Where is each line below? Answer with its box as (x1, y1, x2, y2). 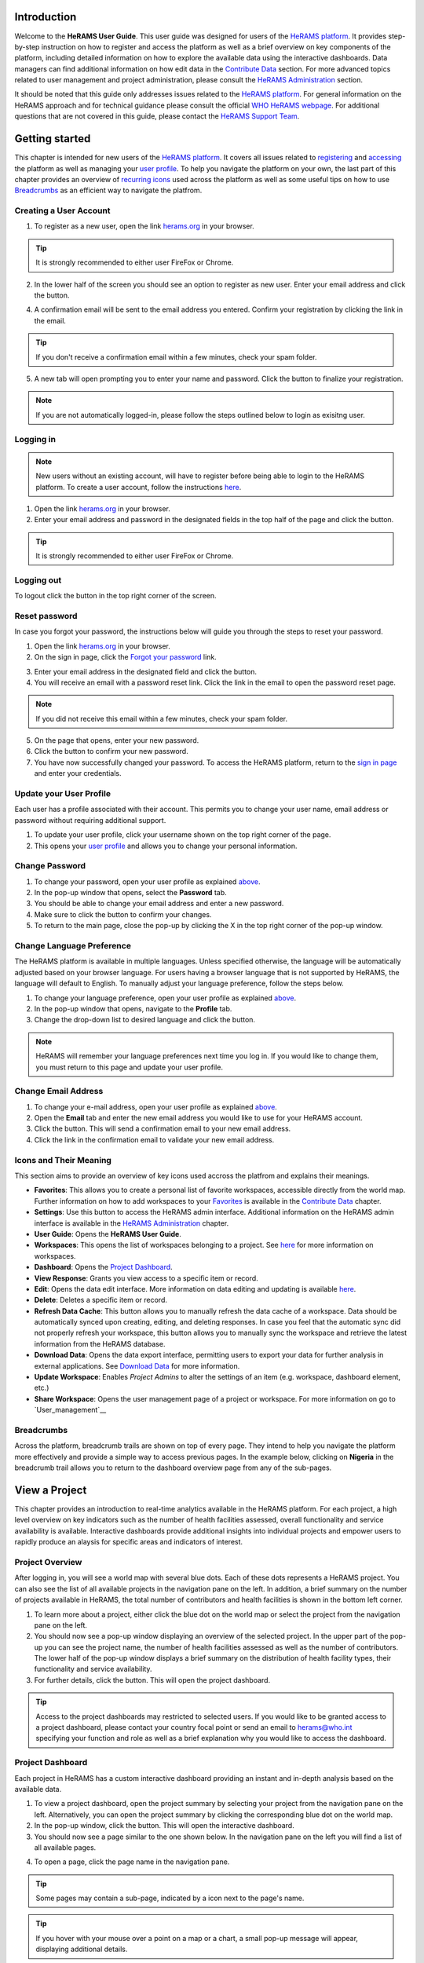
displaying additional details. (35, 1944, 128, 1954)
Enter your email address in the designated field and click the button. (34, 667, 258, 676)
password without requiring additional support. (14, 815, 166, 824)
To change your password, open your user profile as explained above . (34, 876, 261, 886)
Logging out (14, 574, 62, 585)
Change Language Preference (14, 941, 131, 952)
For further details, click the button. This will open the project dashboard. (34, 1675, 271, 1684)
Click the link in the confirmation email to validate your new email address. (34, 1135, 275, 1144)
